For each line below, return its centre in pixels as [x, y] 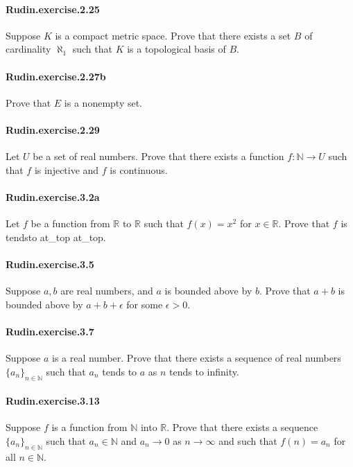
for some [145, 304]
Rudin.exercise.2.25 [53, 9]
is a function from [89, 427]
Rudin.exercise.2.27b [56, 76]
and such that [248, 440]
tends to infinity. [204, 371]
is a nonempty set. [103, 102]
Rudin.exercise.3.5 [50, 264]
